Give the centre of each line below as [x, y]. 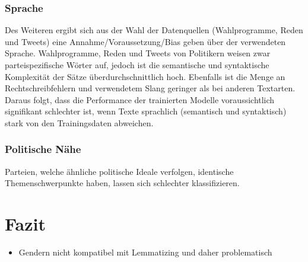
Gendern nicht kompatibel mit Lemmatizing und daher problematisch [145, 252]
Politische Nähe [43, 149]
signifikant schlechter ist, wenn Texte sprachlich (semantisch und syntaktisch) [146, 111]
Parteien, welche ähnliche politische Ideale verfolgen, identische [119, 171]
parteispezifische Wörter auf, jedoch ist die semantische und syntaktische [137, 65]
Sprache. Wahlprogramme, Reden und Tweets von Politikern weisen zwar [138, 53]
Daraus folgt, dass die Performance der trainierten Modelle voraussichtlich [140, 99]
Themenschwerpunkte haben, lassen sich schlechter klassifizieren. [122, 183]
